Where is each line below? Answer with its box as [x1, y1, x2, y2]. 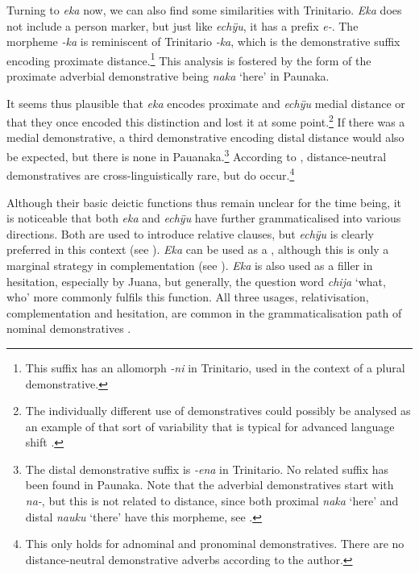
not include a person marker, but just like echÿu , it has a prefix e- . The [6, 17, 359, 34]
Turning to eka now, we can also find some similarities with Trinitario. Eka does [6, 2, 402, 18]
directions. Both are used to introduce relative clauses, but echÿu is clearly [6, 225, 374, 242]
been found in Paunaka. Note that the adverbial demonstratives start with [25, 476, 394, 493]
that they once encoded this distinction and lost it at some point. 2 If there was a [6, 111, 405, 130]
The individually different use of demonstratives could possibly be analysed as [25, 402, 411, 419]
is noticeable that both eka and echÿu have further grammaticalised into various [6, 210, 401, 226]
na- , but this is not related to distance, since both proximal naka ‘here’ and [25, 492, 399, 509]
